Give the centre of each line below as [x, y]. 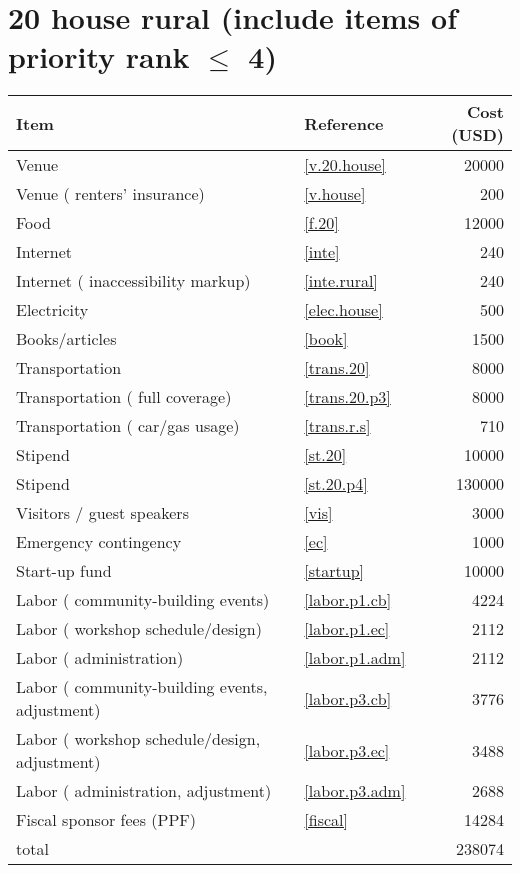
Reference [344, 123]
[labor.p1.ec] [347, 629]
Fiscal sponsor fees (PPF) [106, 820]
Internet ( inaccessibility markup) [133, 281]
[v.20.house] [345, 165]
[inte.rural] [341, 281]
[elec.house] [343, 310]
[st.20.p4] [336, 484]
